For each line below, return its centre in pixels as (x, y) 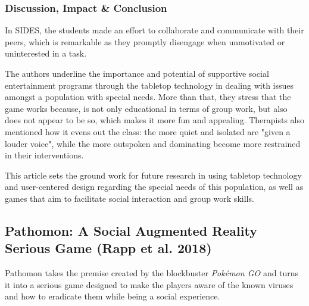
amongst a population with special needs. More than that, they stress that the (148, 97)
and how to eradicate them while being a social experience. (113, 296)
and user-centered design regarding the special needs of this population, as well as (154, 187)
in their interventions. (44, 155)
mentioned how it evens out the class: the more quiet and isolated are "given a (148, 131)
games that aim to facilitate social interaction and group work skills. (129, 198)
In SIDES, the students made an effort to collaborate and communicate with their (154, 30)
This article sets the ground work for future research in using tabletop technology (153, 175)
